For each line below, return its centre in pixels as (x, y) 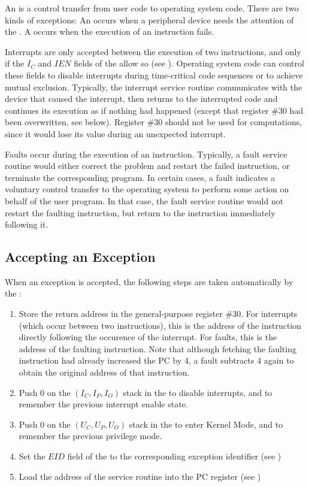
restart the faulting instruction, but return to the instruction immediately (140, 212)
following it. (27, 224)
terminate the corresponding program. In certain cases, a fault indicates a (140, 177)
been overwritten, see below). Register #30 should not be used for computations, (154, 122)
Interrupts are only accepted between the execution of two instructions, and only (153, 51)
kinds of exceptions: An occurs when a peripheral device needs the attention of (149, 19)
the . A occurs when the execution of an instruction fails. (110, 31)
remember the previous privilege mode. (90, 436)
